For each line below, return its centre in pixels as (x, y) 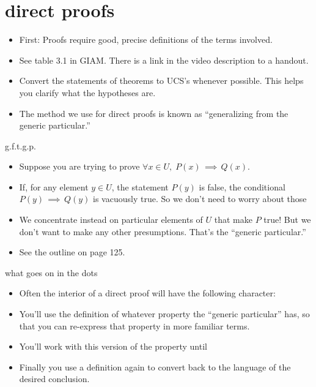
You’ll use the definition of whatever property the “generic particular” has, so (164, 314)
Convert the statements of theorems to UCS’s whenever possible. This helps (161, 81)
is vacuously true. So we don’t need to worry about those (200, 199)
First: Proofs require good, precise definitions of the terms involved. (146, 39)
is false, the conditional (242, 186)
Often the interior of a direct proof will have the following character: (147, 293)
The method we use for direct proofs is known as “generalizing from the (154, 113)
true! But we (287, 220)
